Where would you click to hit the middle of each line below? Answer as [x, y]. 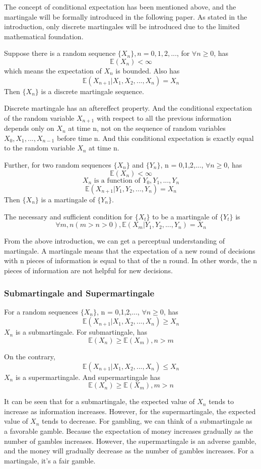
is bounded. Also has [148, 70]
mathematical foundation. [44, 36]
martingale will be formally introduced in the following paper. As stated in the [126, 16]
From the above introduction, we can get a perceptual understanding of [114, 241]
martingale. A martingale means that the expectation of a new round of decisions [130, 250]
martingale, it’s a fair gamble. [50, 460]
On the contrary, [30, 356]
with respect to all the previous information [164, 118]
